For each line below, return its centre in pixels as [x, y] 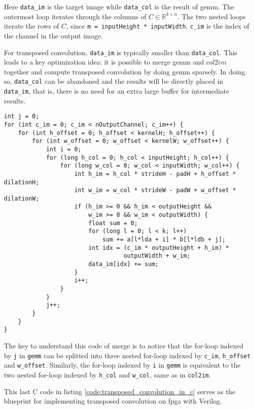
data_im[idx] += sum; [123, 264]
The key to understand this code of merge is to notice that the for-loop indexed [124, 345]
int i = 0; [64, 149]
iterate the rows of [32, 26]
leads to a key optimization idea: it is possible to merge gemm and [104, 62]
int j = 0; [22, 117]
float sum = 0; [113, 223]
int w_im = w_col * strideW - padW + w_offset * [155, 190]
